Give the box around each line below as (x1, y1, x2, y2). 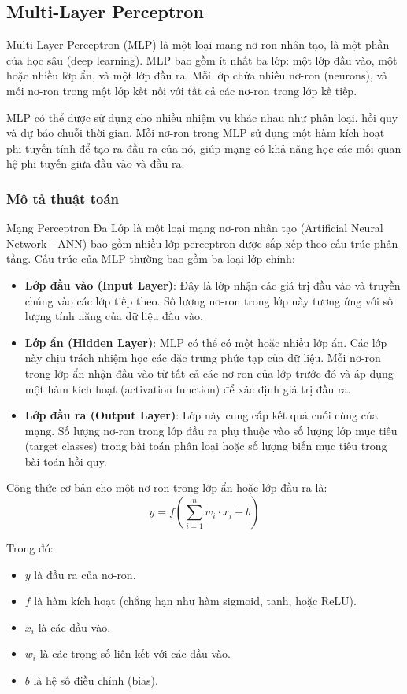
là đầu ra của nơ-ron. (34, 566, 136, 582)
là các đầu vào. (38, 618, 111, 635)
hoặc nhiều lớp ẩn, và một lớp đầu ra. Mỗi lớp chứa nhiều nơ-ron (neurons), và (6, 67, 388, 83)
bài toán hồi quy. (24, 452, 107, 469)
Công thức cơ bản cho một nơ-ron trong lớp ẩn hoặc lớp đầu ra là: (6, 479, 327, 496)
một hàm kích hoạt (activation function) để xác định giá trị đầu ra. (24, 380, 351, 397)
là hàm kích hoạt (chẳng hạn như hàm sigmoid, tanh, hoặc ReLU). (34, 592, 357, 609)
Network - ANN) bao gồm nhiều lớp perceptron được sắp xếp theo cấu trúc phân (6, 234, 398, 251)
